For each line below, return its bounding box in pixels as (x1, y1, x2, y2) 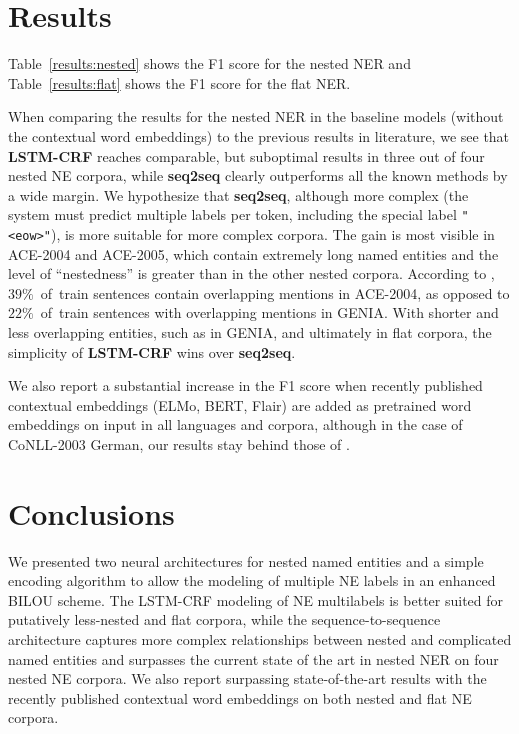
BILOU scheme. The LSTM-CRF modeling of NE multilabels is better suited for (8, 589, 504, 610)
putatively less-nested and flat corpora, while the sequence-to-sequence (8, 609, 441, 630)
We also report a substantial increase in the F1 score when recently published (8, 375, 483, 396)
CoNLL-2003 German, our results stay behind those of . (8, 433, 350, 454)
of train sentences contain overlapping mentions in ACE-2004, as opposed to (40, 282, 510, 303)
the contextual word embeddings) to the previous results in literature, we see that (8, 125, 510, 146)
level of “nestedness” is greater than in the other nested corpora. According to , (8, 263, 495, 284)
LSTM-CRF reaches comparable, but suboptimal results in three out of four (8, 145, 485, 166)
